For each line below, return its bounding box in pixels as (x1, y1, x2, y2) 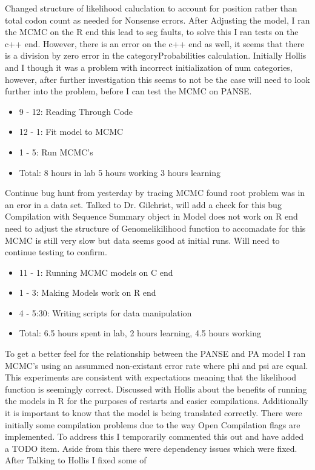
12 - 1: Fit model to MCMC (19, 125, 124, 138)
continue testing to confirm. (5, 246, 107, 258)
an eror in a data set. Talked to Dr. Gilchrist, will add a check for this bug (5, 198, 282, 211)
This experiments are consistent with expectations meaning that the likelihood (5, 371, 297, 384)
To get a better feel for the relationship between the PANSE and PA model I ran (5, 347, 306, 360)
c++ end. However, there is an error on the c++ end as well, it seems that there (5, 37, 305, 50)
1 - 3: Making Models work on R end (19, 286, 156, 299)
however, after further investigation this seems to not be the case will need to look (5, 73, 310, 85)
